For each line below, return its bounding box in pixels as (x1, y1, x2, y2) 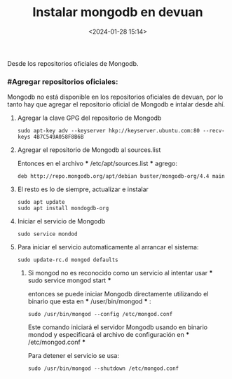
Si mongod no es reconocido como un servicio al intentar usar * (27, 269, 213, 277)
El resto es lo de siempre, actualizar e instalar (17, 185, 149, 193)
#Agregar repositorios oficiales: (7, 76, 118, 86)
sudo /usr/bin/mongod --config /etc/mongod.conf (27, 311, 173, 318)
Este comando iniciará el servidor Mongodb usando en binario (27, 323, 208, 331)
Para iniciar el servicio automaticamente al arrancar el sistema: (17, 243, 199, 251)
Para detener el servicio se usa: (27, 352, 120, 360)
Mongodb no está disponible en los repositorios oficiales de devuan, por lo (7, 92, 224, 102)
